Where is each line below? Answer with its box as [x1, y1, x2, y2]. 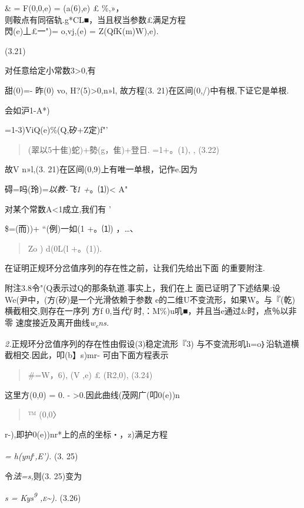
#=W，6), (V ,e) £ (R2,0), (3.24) [28, 369, 153, 380]
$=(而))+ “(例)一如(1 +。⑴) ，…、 [5, 222, 138, 235]
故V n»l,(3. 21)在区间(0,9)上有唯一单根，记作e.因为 [5, 163, 198, 175]
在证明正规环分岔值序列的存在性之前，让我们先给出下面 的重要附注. [5, 262, 265, 274]
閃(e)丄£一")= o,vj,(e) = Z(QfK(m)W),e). [5, 25, 159, 37]
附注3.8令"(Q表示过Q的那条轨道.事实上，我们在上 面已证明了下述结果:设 [5, 281, 280, 293]
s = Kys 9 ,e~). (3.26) [5, 490, 81, 503]
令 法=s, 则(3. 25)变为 [5, 469, 82, 482]
